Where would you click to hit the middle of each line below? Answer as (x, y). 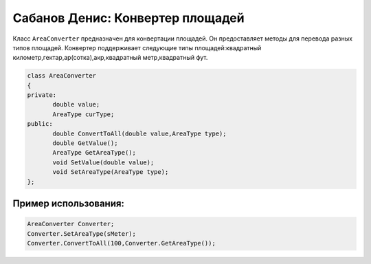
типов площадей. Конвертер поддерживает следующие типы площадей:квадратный (137, 47)
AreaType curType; (83, 114)
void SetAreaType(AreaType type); (111, 172)
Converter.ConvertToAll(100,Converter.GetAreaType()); (121, 243)
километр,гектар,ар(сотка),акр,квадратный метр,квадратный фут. (110, 58)
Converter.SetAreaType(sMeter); (82, 233)
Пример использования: (69, 204)
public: (40, 124)
